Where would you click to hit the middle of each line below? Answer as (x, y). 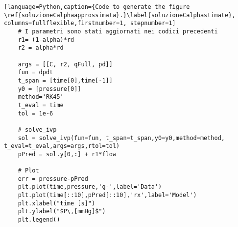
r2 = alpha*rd (41, 48)
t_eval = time (41, 105)
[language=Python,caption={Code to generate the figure (97, 7)
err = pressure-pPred (53, 179)
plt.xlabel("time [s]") (57, 203)
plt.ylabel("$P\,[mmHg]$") (62, 212)
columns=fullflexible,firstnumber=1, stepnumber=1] (90, 23)
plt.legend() (39, 220)
